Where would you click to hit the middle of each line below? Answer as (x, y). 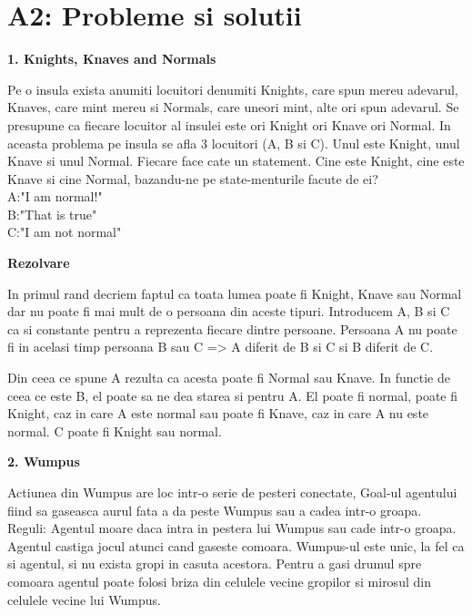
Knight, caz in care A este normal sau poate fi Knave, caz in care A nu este (218, 413)
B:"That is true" (52, 214)
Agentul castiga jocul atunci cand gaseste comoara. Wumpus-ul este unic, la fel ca (236, 545)
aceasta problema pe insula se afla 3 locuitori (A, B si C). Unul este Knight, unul (234, 143)
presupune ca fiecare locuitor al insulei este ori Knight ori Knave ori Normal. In (229, 124)
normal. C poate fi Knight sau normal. (115, 430)
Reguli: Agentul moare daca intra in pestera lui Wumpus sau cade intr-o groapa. (232, 528)
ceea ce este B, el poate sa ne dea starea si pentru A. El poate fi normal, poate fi (233, 395)
